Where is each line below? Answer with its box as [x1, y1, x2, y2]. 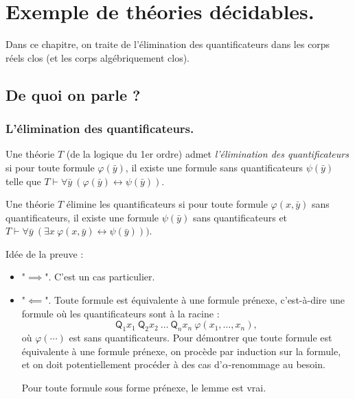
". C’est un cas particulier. [45, 269, 155, 284]
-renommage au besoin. [228, 357, 325, 372]
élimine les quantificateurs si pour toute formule [66, 197, 268, 211]
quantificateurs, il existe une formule [5, 210, 159, 224]
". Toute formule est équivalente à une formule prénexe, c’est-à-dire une [45, 293, 345, 307]
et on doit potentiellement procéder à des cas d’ [21, 357, 222, 372]
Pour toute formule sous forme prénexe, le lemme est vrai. [21, 380, 266, 394]
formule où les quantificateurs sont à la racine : [21, 306, 220, 320]
